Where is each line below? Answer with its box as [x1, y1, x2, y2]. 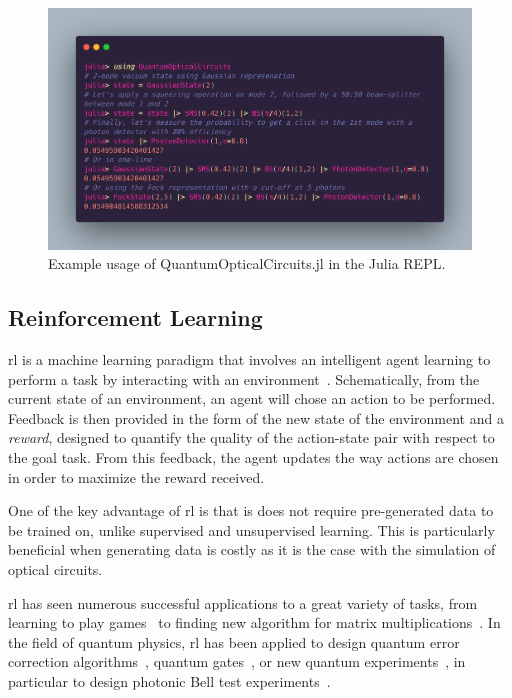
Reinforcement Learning [8, 302, 263, 333]
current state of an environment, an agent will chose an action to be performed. [8, 388, 496, 409]
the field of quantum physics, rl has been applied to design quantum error [8, 631, 460, 652]
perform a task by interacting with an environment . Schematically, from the [8, 368, 480, 389]
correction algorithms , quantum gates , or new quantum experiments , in [8, 651, 466, 672]
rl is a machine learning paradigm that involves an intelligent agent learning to [8, 349, 491, 370]
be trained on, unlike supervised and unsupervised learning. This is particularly [8, 519, 495, 540]
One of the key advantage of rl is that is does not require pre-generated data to [8, 500, 494, 521]
